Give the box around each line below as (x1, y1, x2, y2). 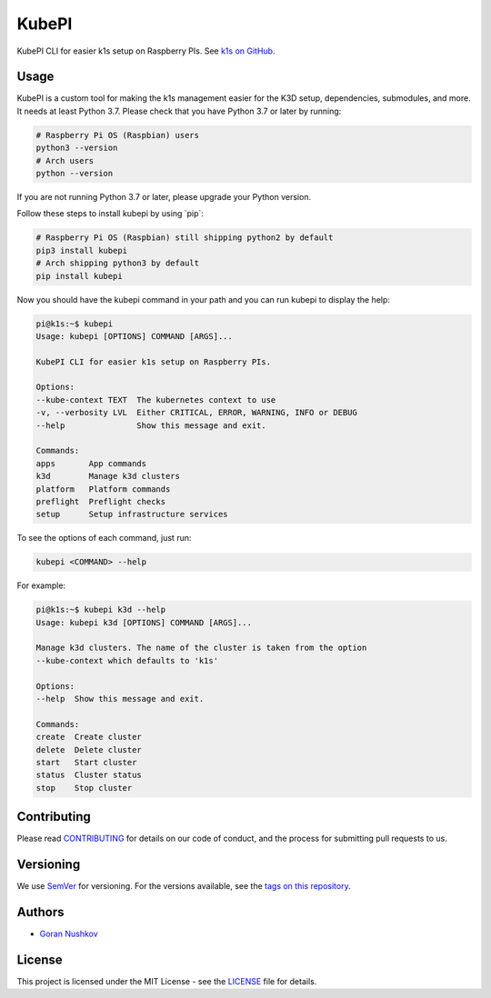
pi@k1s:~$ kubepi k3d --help (35, 604, 166, 615)
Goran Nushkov (39, 928, 99, 940)
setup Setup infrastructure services (35, 509, 228, 520)
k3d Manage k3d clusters (35, 471, 181, 482)
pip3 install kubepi (35, 245, 127, 255)
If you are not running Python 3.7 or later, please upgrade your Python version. (16, 191, 312, 202)
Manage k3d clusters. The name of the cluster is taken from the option (35, 643, 367, 654)
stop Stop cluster (35, 783, 133, 793)
